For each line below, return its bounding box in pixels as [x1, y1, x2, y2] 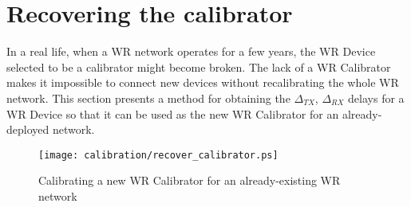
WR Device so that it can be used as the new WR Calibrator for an [6, 105, 339, 122]
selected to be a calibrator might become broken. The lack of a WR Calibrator [6, 58, 391, 75]
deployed [6, 121, 49, 138]
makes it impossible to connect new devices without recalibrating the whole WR [6, 74, 399, 91]
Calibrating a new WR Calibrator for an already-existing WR [38, 172, 341, 189]
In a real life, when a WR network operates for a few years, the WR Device [6, 43, 376, 60]
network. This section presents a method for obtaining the [6, 89, 290, 106]
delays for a [348, 89, 405, 106]
